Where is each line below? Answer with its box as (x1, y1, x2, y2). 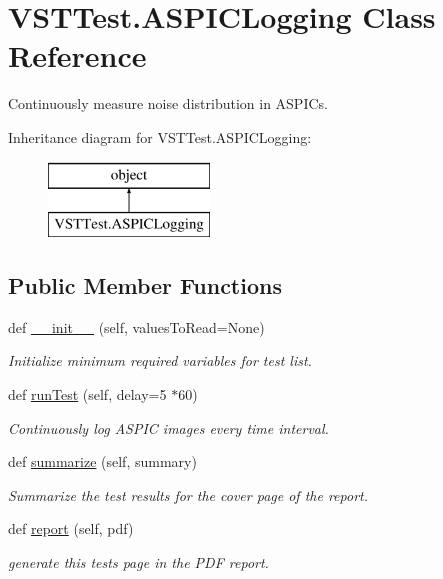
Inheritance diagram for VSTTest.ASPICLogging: (8, 126, 312, 147)
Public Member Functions (8, 270, 282, 301)
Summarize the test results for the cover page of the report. (8, 484, 368, 505)
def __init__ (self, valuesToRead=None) (8, 316, 265, 337)
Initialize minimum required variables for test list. (8, 350, 312, 371)
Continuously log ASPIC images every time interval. (8, 417, 329, 438)
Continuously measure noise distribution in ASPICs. (8, 93, 328, 114)
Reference (8, 35, 147, 76)
